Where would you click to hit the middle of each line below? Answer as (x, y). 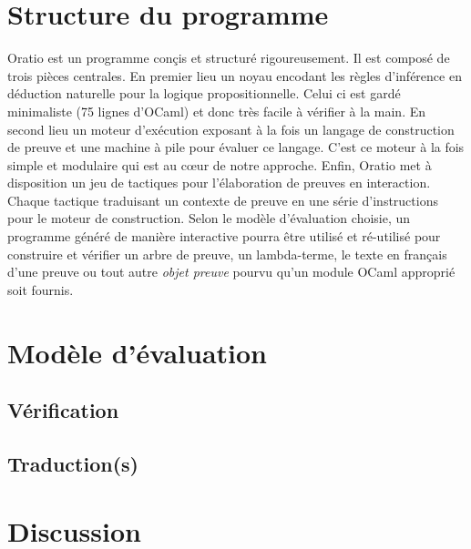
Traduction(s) (73, 463)
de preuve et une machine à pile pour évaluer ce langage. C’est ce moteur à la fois (236, 147)
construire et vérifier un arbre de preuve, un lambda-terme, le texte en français (227, 254)
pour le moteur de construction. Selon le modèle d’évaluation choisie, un (209, 218)
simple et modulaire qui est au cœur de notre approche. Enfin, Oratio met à (220, 164)
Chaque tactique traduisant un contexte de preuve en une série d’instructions (223, 200)
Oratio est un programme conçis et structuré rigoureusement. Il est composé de (229, 58)
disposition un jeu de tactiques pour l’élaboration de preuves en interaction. (219, 183)
